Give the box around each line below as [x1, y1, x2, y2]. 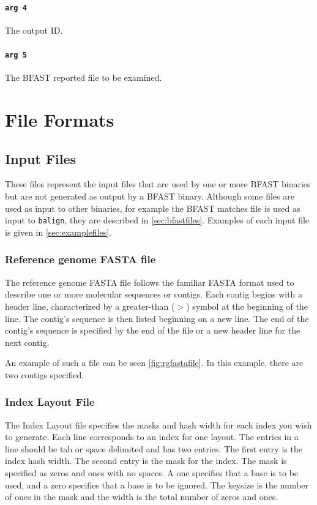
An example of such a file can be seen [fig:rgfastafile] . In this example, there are [5, 356, 304, 369]
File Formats [5, 107, 114, 132]
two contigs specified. [5, 368, 84, 381]
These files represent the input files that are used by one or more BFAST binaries [5, 178, 311, 190]
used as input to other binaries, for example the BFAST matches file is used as [5, 201, 300, 214]
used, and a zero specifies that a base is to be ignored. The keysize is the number [5, 478, 309, 491]
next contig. [5, 335, 50, 348]
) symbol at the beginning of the [186, 299, 308, 312]
